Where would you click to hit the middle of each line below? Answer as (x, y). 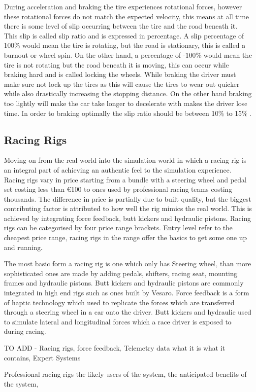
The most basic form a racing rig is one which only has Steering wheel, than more (128, 264)
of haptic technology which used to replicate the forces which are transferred (119, 302)
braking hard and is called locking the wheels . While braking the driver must (120, 74)
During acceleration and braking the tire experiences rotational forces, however (123, 6)
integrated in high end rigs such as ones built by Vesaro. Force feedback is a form (127, 293)
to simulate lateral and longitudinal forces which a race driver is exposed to (118, 321)
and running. (23, 247)
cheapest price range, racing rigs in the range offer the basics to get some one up (126, 237)
